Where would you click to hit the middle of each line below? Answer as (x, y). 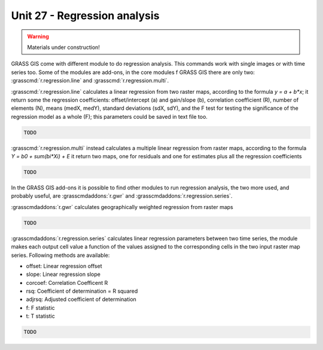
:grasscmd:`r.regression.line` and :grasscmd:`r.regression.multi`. (90, 81)
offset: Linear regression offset (64, 266)
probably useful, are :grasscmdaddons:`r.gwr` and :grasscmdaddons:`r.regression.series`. (122, 196)
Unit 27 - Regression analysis (85, 16)
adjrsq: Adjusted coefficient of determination (81, 299)
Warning (38, 36)
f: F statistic (40, 308)
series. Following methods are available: (60, 255)
